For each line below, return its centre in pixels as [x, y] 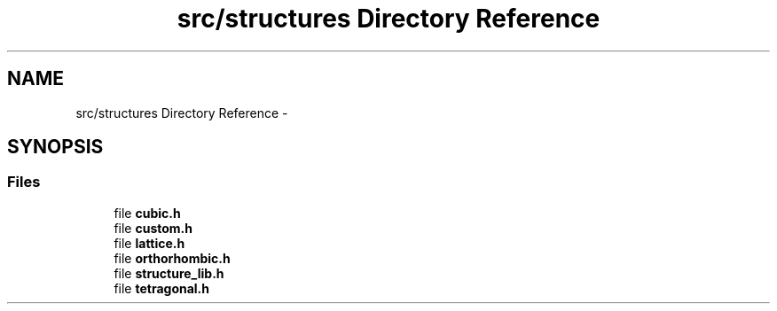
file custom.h [153, 228]
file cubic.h [147, 213]
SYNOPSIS [55, 147]
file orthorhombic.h [172, 258]
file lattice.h [149, 243]
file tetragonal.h [162, 288]
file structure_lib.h [169, 273]
